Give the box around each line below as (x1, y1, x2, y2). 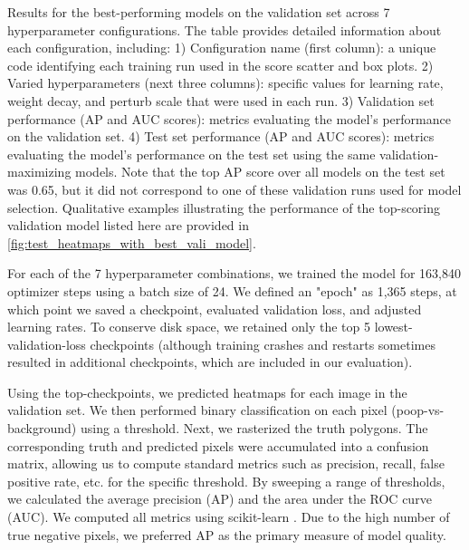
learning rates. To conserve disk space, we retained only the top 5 (7, 317, 370, 336)
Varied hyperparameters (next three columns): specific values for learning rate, (7, 73, 444, 92)
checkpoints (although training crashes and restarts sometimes (90, 334, 435, 353)
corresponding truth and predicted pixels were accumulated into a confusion (7, 436, 429, 455)
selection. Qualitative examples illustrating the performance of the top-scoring (7, 198, 441, 217)
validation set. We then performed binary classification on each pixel (7, 400, 388, 420)
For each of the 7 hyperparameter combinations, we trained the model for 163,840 (7, 264, 462, 283)
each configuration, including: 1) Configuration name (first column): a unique (7, 38, 436, 57)
